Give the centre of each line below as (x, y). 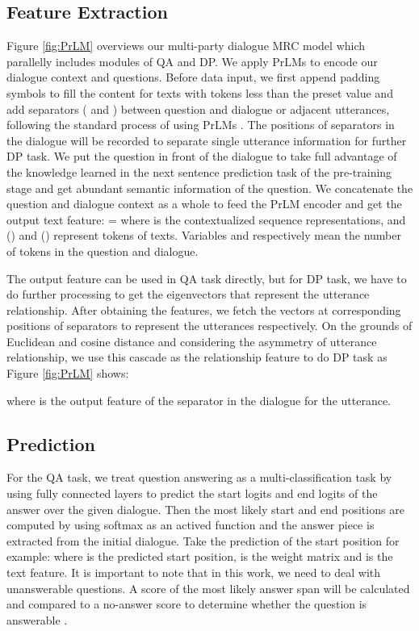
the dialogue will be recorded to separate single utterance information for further (207, 140)
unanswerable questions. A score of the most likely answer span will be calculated (208, 588)
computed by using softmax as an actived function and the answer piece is (191, 525)
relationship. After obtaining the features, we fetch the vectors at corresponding (204, 309)
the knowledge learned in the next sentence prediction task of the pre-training (199, 171)
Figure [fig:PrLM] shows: (68, 373)
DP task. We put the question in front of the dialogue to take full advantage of (202, 156)
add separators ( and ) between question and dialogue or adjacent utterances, (198, 109)
